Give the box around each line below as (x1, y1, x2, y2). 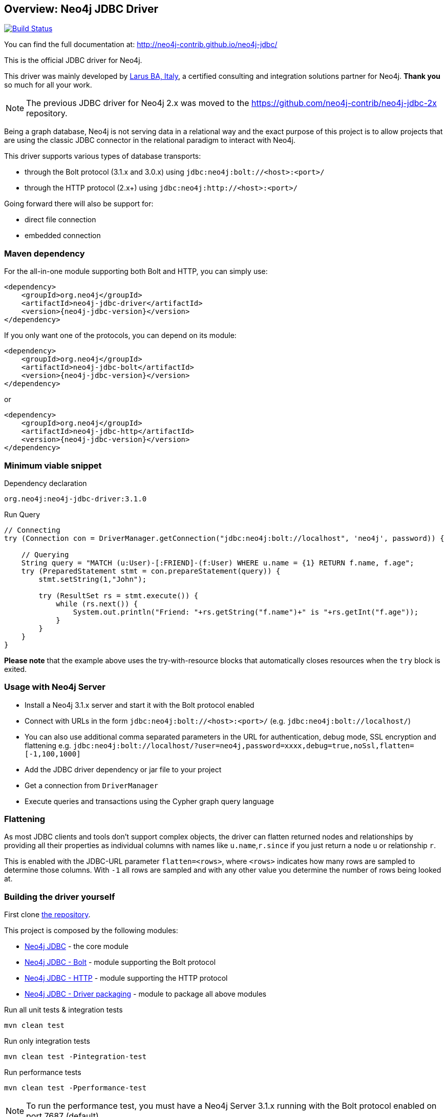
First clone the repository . (4, 910, 91, 919)
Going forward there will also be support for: (4, 199, 154, 208)
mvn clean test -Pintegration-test (4, 1052, 147, 1061)
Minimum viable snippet (4, 460, 102, 471)
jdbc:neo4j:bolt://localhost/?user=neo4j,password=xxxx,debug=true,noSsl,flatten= (73, 741, 414, 750)
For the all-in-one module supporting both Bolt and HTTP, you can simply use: (4, 267, 268, 276)
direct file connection (25, 215, 96, 224)
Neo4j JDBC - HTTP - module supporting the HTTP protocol (25, 974, 228, 983)
